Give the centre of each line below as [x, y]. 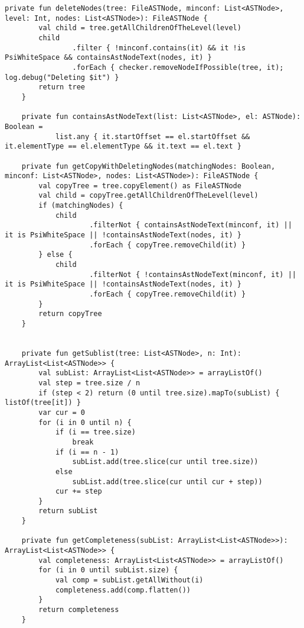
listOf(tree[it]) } [43, 403]
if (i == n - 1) [87, 452]
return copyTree [70, 314]
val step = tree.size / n [89, 383]
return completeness [79, 610]
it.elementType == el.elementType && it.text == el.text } [123, 146]
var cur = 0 [62, 412]
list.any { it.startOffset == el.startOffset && [153, 136]
